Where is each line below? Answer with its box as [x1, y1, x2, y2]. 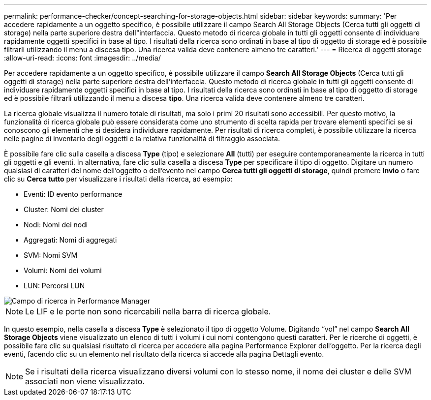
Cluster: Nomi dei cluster [24, 205, 104, 214]
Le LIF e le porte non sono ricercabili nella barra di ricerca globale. [25, 307, 271, 316]
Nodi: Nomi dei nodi [24, 220, 88, 229]
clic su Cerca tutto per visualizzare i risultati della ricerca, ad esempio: [4, 175, 233, 183]
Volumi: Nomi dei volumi [24, 266, 102, 275]
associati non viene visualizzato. [25, 376, 145, 386]
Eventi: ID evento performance [24, 190, 123, 198]
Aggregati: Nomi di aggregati [24, 236, 117, 244]
